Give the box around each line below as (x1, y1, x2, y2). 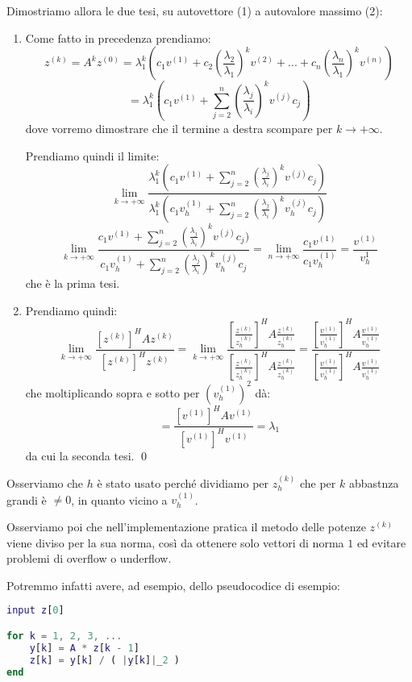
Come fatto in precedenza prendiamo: (25, 29, 211, 46)
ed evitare (356, 534, 406, 551)
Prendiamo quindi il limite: (25, 147, 160, 164)
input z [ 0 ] (6, 605, 65, 617)
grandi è (6, 491, 47, 508)
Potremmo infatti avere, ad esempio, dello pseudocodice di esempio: (6, 576, 340, 593)
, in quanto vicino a (71, 491, 168, 508)
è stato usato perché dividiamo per (97, 475, 269, 492)
